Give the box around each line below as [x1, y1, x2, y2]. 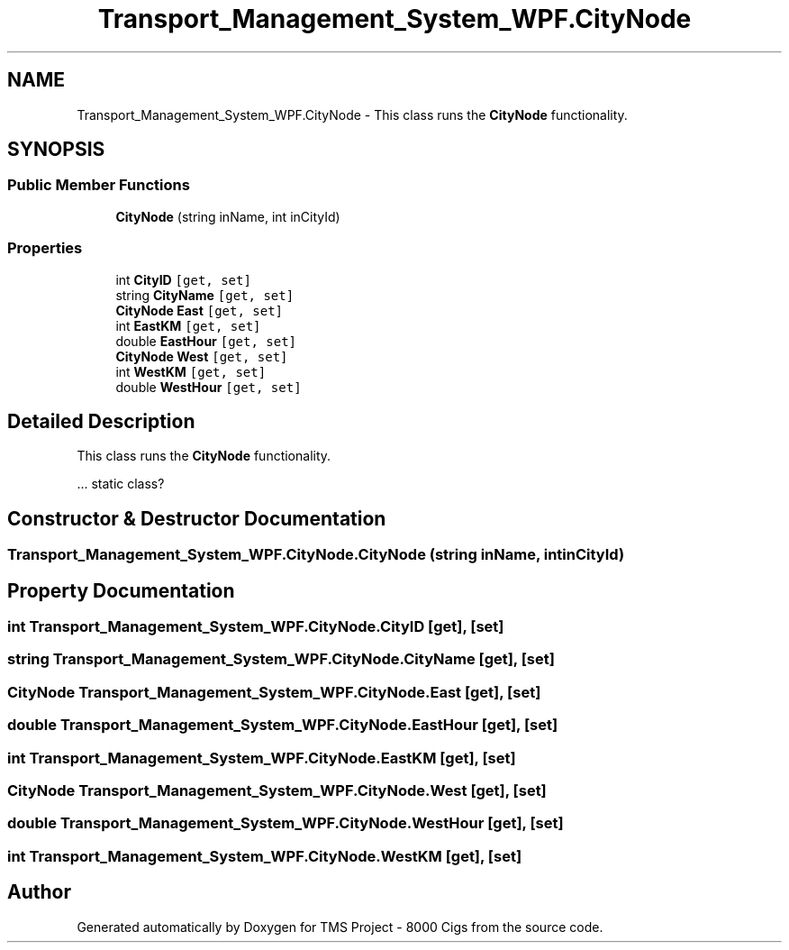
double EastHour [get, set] [115, 333, 297, 349]
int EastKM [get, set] [115, 317, 261, 333]
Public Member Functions [7, 176, 190, 195]
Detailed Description [7, 409, 195, 433]
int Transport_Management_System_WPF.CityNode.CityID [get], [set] [7, 617, 504, 636]
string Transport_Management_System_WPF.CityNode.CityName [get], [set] [7, 650, 555, 669]
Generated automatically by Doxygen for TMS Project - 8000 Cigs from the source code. [77, 918, 603, 935]
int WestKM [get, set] [115, 363, 267, 379]
